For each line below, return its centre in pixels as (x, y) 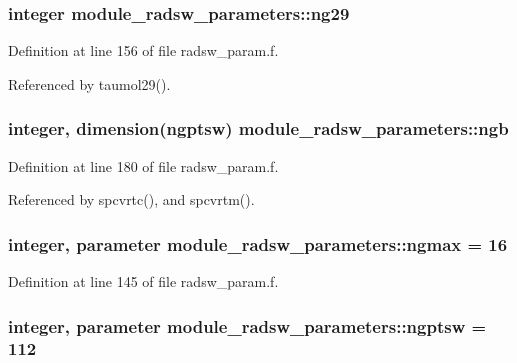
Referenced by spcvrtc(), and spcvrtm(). (131, 199)
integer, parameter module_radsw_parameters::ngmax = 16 (258, 243)
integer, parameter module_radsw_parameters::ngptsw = (247, 325)
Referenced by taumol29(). (89, 83)
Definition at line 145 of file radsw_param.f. (143, 281)
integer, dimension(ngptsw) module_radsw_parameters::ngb (258, 128)
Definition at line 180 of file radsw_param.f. (143, 165)
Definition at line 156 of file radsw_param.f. (143, 50)
